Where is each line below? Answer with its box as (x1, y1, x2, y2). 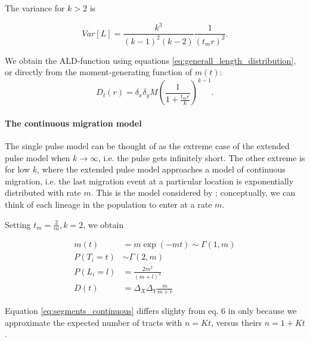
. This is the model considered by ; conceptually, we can (91, 186, 296, 199)
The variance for (5, 2, 65, 14)
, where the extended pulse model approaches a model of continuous (37, 163, 286, 175)
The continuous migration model (5, 116, 142, 129)
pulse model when (5, 151, 70, 164)
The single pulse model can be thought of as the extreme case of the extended (5, 139, 290, 152)
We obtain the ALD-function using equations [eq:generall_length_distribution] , (5, 54, 296, 66)
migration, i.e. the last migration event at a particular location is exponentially (5, 174, 294, 187)
